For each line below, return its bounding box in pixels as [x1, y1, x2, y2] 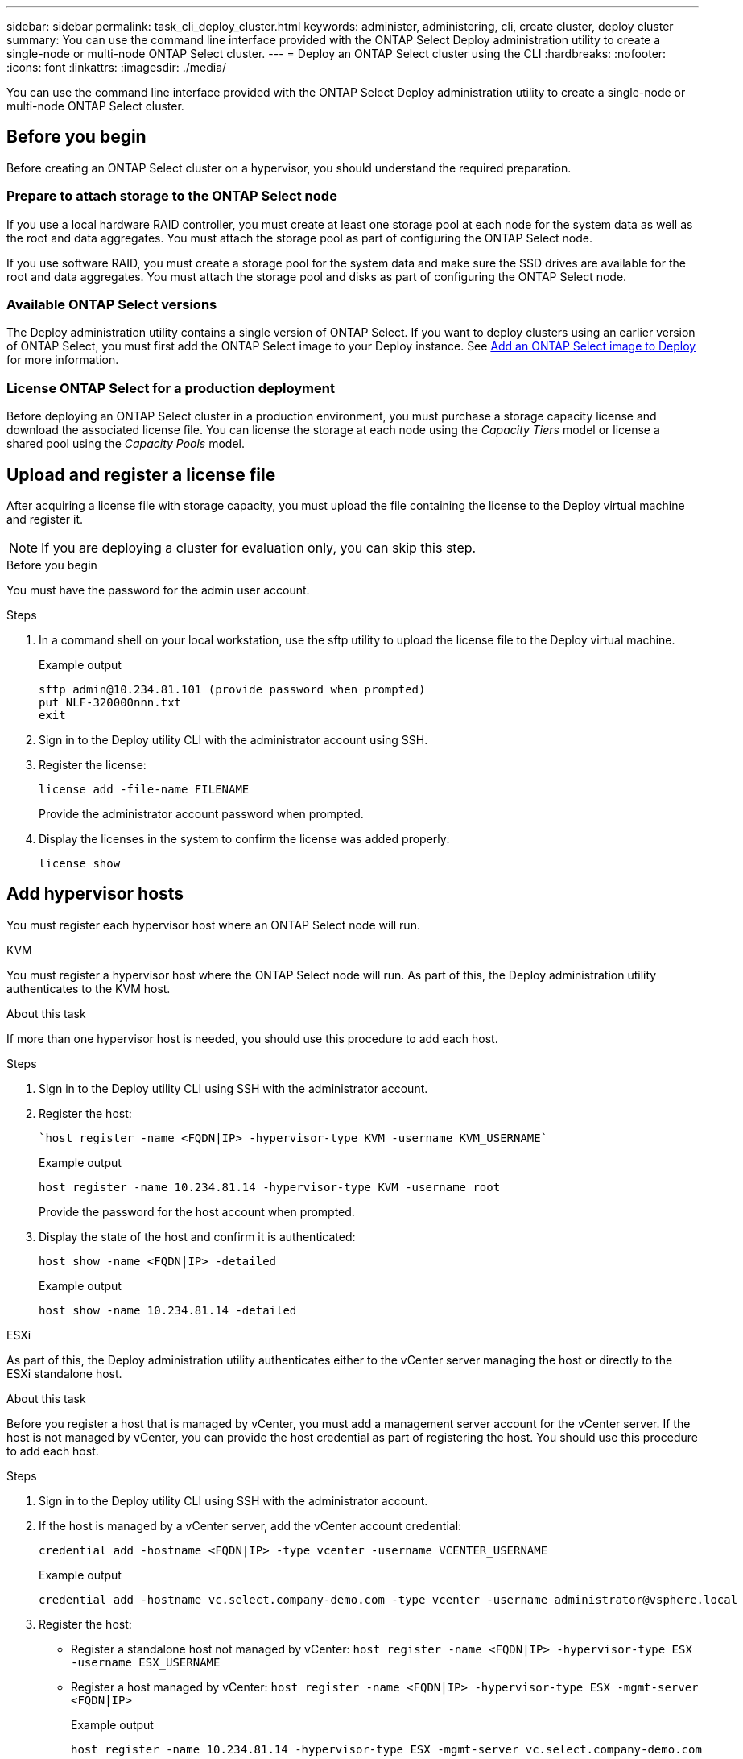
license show [39, 856, 121, 870]
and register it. [6, 511, 84, 526]
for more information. [6, 353, 119, 367]
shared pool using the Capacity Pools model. [6, 437, 246, 451]
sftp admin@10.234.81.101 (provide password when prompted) [39, 682, 426, 696]
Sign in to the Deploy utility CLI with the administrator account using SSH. [39, 732, 428, 747]
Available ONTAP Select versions [6, 296, 217, 312]
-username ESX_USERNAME [71, 1655, 221, 1669]
